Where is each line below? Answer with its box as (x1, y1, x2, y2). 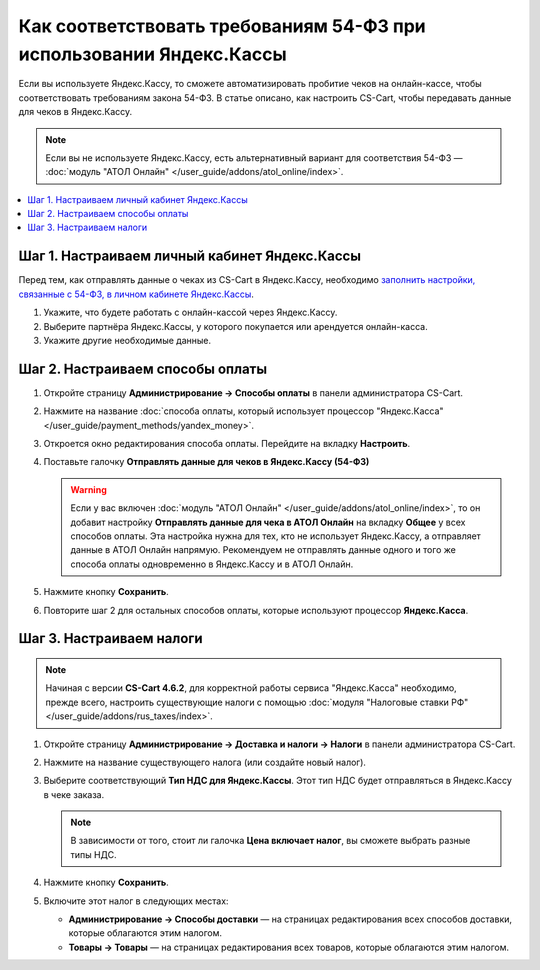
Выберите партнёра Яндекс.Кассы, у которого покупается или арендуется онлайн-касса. (43, 320, 429, 332)
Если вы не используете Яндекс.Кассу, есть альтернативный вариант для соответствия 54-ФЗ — (45, 151, 464, 164)
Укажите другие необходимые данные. (43, 334, 212, 346)
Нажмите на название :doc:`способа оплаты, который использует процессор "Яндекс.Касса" (43, 405, 444, 417)
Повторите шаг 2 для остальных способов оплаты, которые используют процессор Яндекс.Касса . (43, 604, 469, 616)
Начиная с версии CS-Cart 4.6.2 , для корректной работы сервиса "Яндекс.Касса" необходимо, (45, 682, 457, 694)
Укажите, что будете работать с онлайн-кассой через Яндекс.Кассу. (43, 306, 338, 319)
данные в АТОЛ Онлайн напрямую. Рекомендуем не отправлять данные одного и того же (70, 544, 457, 556)
